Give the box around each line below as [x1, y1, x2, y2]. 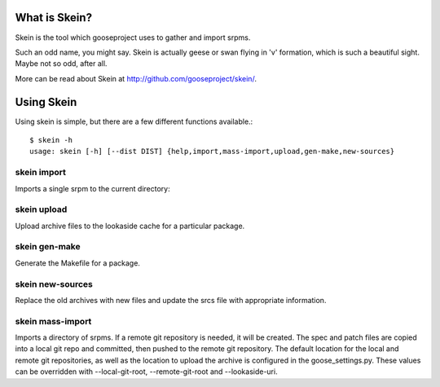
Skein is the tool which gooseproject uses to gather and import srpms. [15, 33, 251, 42]
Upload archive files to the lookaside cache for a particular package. [15, 221, 245, 231]
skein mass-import [15, 315, 92, 327]
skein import [15, 167, 67, 178]
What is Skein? [15, 11, 93, 24]
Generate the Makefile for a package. [15, 257, 140, 268]
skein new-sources [15, 278, 93, 289]
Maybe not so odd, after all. [15, 59, 108, 68]
